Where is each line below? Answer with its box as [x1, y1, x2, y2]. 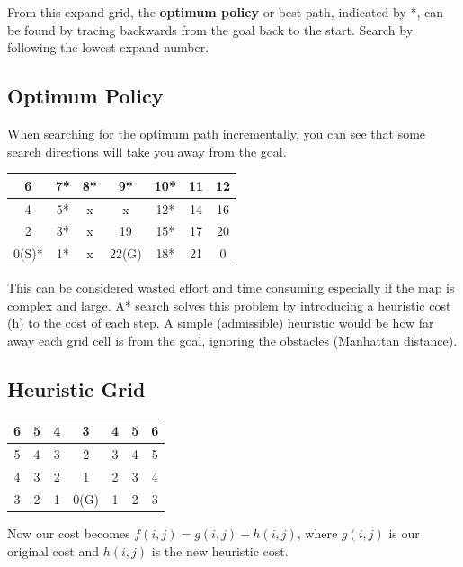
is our [388, 524, 420, 542]
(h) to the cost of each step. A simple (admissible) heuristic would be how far [7, 313, 434, 332]
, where [297, 524, 338, 542]
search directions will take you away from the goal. [7, 141, 287, 160]
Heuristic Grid [7, 375, 146, 403]
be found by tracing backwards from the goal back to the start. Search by [7, 20, 414, 39]
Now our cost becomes [7, 524, 130, 542]
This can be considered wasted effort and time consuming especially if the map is [7, 278, 455, 297]
